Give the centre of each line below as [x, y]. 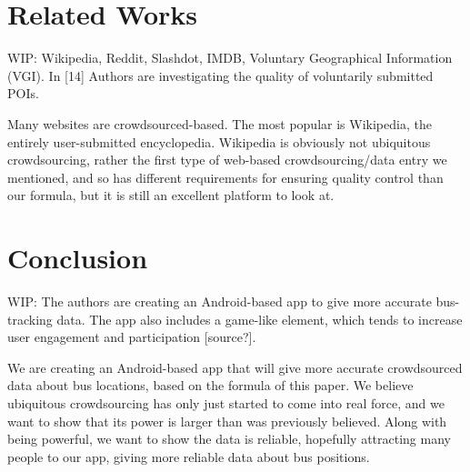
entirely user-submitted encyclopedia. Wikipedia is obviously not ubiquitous [219, 141]
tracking [30, 319]
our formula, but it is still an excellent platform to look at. [171, 195]
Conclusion [78, 258]
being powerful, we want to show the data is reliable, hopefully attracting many [229, 439]
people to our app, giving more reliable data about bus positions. [189, 456]
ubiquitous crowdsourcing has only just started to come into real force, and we [226, 402]
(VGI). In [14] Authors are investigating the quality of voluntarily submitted [220, 75]
